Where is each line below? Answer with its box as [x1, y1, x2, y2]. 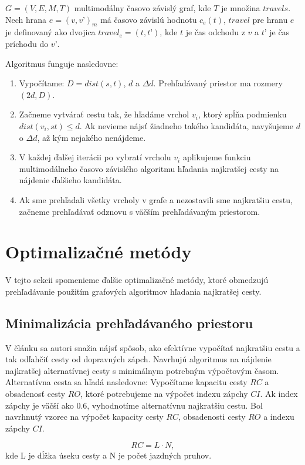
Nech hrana [5, 13, 47, 25]
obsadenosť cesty [5, 387, 66, 399]
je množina [221, 2, 260, 14]
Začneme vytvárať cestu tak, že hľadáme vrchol [19, 108, 189, 120]
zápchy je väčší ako [5, 399, 74, 411]
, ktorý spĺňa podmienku [198, 108, 287, 120]
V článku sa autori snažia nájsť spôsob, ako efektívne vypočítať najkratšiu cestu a [5, 341, 300, 353]
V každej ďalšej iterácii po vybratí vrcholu [19, 151, 171, 163]
